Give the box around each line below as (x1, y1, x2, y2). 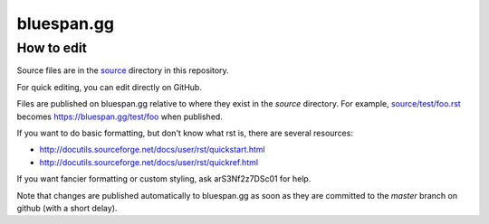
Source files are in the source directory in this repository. (16, 65, 230, 76)
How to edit (16, 40, 88, 56)
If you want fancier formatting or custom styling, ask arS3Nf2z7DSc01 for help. (16, 173, 312, 184)
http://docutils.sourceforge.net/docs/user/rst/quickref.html (39, 156, 258, 167)
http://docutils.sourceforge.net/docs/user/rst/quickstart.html (39, 145, 266, 155)
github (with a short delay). (16, 202, 118, 213)
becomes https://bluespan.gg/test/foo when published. (16, 111, 224, 122)
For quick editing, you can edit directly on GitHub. (16, 81, 203, 92)
